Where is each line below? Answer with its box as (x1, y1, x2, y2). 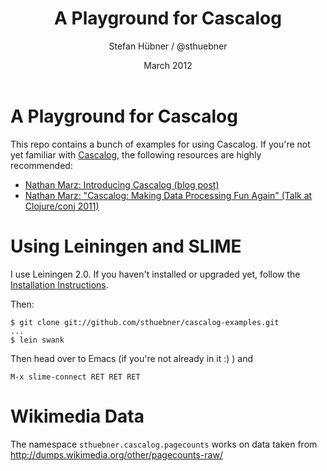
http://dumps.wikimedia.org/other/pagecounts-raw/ (10, 448, 223, 461)
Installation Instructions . (10, 278, 109, 291)
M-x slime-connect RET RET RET (10, 372, 141, 382)
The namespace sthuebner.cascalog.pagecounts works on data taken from (10, 438, 318, 450)
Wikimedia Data (10, 405, 145, 427)
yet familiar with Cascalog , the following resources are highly (10, 148, 262, 161)
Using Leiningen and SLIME (10, 235, 242, 257)
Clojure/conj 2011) (24, 200, 100, 212)
